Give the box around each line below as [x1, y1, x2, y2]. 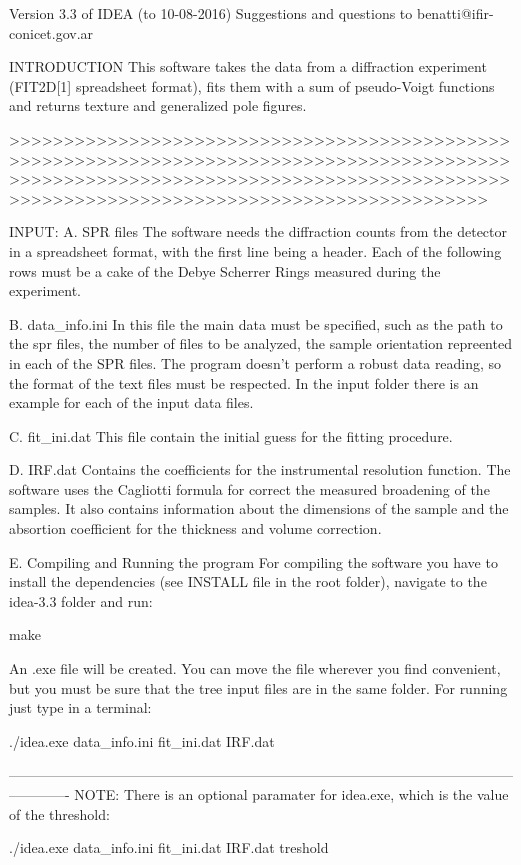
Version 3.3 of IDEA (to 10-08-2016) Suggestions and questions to [9, 3, 413, 23]
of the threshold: [9, 803, 110, 824]
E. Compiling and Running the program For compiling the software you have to [9, 551, 498, 572]
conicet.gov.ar [9, 22, 94, 43]
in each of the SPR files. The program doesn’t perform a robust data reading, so [9, 352, 502, 373]
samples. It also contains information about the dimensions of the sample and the [9, 498, 509, 519]
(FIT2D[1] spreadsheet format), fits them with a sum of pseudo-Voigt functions [9, 75, 495, 96]
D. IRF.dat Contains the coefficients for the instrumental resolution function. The [9, 459, 511, 480]
